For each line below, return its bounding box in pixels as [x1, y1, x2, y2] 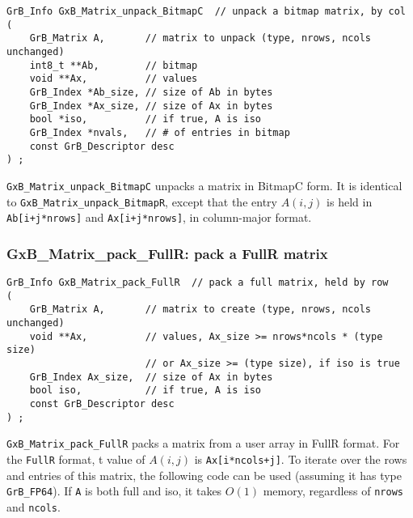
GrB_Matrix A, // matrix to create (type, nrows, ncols [29, 304, 372, 316]
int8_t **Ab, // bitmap [29, 59, 198, 71]
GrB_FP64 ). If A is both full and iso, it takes [6, 482, 222, 499]
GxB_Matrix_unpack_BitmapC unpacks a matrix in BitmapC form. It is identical [6, 176, 402, 193]
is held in [327, 193, 373, 210]
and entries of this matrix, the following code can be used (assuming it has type [6, 466, 402, 483]
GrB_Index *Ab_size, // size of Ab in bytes [29, 86, 273, 98]
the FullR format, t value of [6, 450, 145, 467]
